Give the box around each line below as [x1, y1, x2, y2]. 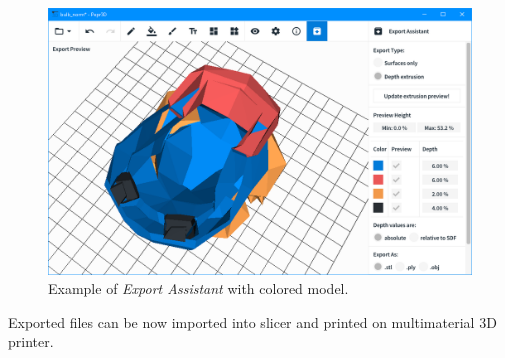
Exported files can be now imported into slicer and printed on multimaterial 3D [8, 311, 497, 332]
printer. [8, 331, 54, 352]
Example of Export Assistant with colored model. [48, 278, 349, 299]
